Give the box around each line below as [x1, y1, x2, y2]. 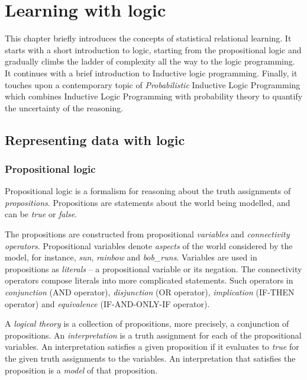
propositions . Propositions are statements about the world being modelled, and [5, 196, 290, 208]
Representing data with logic [5, 130, 185, 149]
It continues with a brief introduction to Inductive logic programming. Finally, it [5, 66, 298, 79]
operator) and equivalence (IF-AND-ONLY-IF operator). [5, 297, 210, 310]
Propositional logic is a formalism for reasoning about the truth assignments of [5, 185, 291, 197]
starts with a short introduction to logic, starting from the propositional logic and [5, 43, 302, 56]
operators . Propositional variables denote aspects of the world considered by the [5, 239, 293, 252]
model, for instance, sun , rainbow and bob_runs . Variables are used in [5, 251, 257, 263]
